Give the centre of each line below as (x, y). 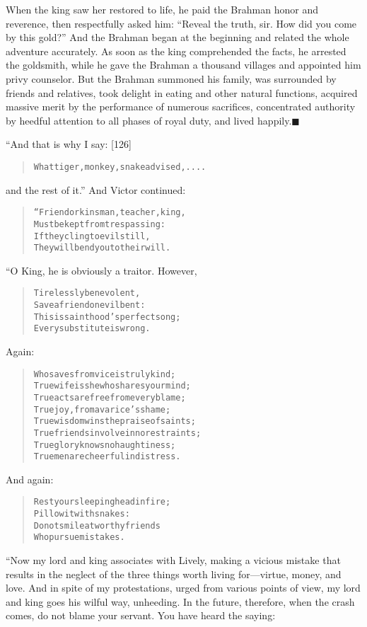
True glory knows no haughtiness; (105, 445)
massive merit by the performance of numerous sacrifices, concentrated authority (181, 107)
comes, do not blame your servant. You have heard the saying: (141, 615)
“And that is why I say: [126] (69, 144)
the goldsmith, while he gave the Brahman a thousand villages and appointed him (183, 65)
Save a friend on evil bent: (89, 305)
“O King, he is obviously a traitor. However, (101, 270)
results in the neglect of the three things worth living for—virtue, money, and (174, 574)
